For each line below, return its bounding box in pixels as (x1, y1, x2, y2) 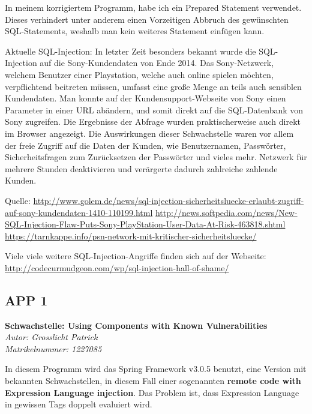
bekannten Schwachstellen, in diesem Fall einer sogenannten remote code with (5, 374, 301, 387)
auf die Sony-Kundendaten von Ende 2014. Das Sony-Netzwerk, (40, 56, 274, 69)
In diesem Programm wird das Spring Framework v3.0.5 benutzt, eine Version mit (5, 362, 307, 375)
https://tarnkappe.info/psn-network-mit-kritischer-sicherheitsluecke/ (5, 229, 257, 242)
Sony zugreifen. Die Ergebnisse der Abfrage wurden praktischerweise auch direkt (5, 115, 301, 128)
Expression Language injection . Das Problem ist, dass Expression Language (5, 386, 299, 398)
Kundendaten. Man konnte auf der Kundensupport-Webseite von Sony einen (5, 92, 286, 104)
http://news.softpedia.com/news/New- (155, 206, 298, 218)
